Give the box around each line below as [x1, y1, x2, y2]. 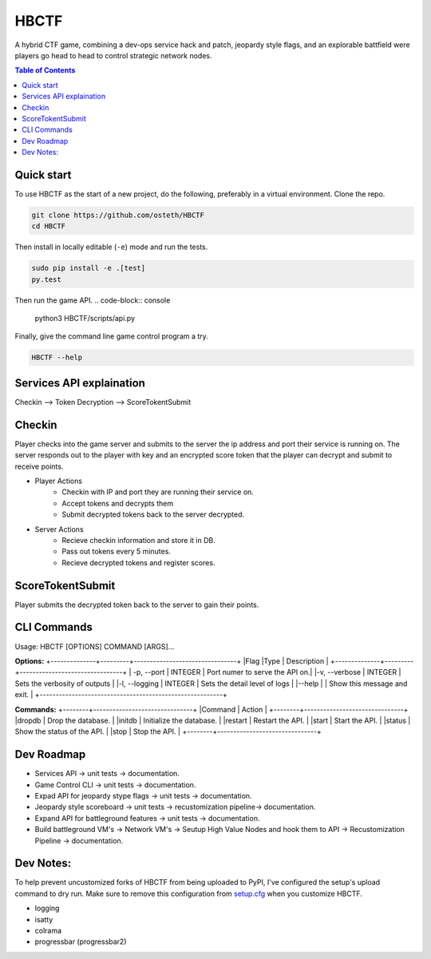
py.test [31, 275, 61, 283]
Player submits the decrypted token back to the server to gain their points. [14, 600, 259, 609]
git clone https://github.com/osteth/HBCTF [31, 210, 205, 220]
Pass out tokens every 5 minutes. [61, 547, 172, 557]
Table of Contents [14, 65, 76, 75]
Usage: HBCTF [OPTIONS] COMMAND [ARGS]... [14, 641, 175, 651]
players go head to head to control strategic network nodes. [14, 50, 212, 60]
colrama [34, 926, 62, 936]
